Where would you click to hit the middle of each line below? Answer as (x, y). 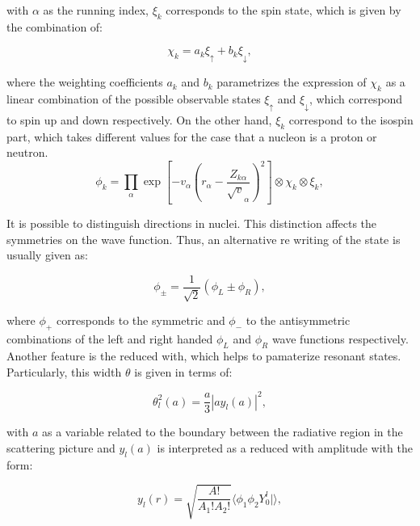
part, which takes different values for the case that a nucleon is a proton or (192, 136)
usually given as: (47, 255)
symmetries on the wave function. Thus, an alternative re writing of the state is (204, 239)
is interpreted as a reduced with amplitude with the (285, 447)
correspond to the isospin (351, 119)
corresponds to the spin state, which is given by (283, 10)
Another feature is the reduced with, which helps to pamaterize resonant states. (204, 355)
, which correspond (356, 98)
